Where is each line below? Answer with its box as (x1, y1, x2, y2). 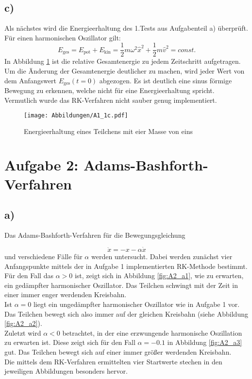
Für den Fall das (4, 270, 53, 281)
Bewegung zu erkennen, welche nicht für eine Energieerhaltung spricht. (4, 85, 215, 95)
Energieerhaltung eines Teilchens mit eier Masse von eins (24, 126, 193, 136)
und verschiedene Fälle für (4, 251, 83, 262)
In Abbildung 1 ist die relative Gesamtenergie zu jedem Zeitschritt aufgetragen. (4, 56, 241, 66)
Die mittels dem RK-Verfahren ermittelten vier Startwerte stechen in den (4, 356, 222, 366)
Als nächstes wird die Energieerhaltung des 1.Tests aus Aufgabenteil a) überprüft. (4, 23, 248, 33)
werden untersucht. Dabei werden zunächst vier (91, 251, 233, 262)
